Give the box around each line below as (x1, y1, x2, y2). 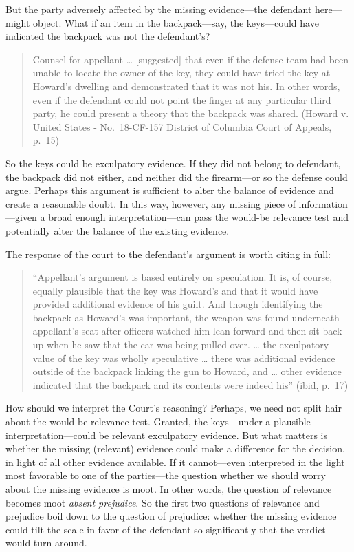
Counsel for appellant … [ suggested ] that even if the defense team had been (32, 52, 349, 66)
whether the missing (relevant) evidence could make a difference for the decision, (5, 441, 345, 456)
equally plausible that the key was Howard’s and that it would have (32, 283, 318, 297)
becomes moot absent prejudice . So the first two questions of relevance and (5, 495, 320, 509)
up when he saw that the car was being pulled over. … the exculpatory (32, 337, 329, 352)
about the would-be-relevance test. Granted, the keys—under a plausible (5, 414, 311, 429)
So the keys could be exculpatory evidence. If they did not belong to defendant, (5, 156, 341, 170)
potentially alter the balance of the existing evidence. (5, 223, 230, 237)
